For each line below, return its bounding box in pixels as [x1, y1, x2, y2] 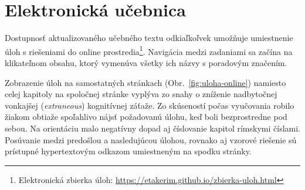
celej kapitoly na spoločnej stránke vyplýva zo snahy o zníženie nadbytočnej [5, 88, 277, 100]
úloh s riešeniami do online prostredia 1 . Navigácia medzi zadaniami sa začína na [5, 43, 293, 57]
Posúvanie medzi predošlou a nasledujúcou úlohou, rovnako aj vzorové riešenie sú [5, 133, 297, 146]
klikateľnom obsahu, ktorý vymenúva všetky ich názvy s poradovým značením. [5, 56, 287, 68]
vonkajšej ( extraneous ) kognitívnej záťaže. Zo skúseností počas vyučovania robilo [5, 99, 294, 111]
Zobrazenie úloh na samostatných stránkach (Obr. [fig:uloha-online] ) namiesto [5, 76, 286, 88]
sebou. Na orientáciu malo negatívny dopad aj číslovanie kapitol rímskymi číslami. [5, 122, 301, 134]
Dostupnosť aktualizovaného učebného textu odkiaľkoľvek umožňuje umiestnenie [5, 32, 293, 44]
